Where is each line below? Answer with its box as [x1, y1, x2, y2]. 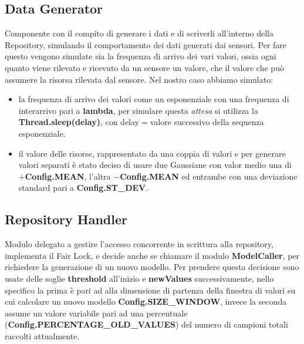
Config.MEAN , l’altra [25, 170, 111, 182]
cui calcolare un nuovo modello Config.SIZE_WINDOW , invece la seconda [5, 295, 287, 308]
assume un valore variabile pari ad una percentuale [5, 306, 188, 319]
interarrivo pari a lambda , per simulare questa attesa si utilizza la [18, 104, 258, 116]
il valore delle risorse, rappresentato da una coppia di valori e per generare [18, 147, 286, 159]
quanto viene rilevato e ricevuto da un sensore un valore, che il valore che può [5, 61, 284, 73]
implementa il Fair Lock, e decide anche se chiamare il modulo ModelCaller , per [5, 249, 300, 261]
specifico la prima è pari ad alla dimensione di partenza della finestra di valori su [5, 284, 296, 296]
